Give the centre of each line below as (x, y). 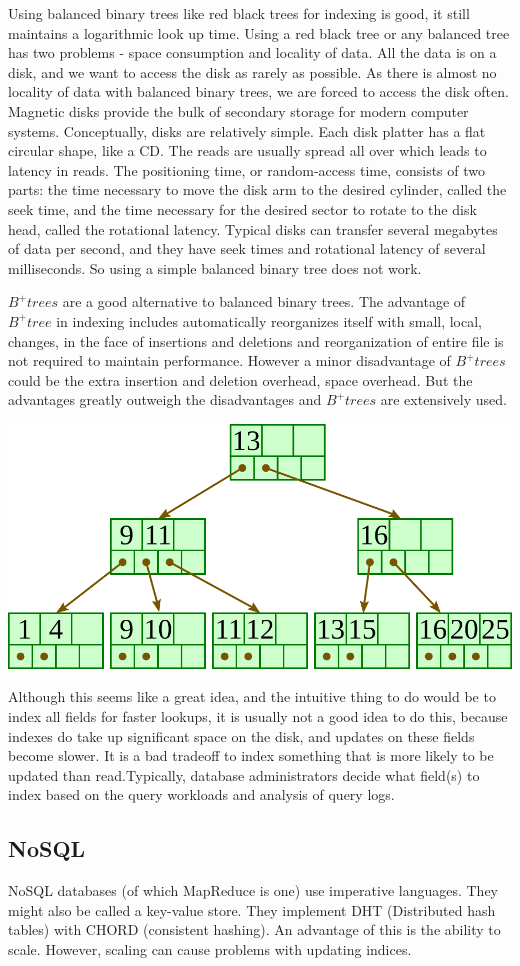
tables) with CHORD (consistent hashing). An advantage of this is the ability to (254, 929)
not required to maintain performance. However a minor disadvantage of (229, 360)
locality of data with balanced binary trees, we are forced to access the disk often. (258, 91)
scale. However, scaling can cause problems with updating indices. (210, 948)
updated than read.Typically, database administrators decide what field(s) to (244, 774)
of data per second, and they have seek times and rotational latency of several (247, 248)
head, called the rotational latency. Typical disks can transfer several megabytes (253, 228)
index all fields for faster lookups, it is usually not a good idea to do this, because (258, 715)
